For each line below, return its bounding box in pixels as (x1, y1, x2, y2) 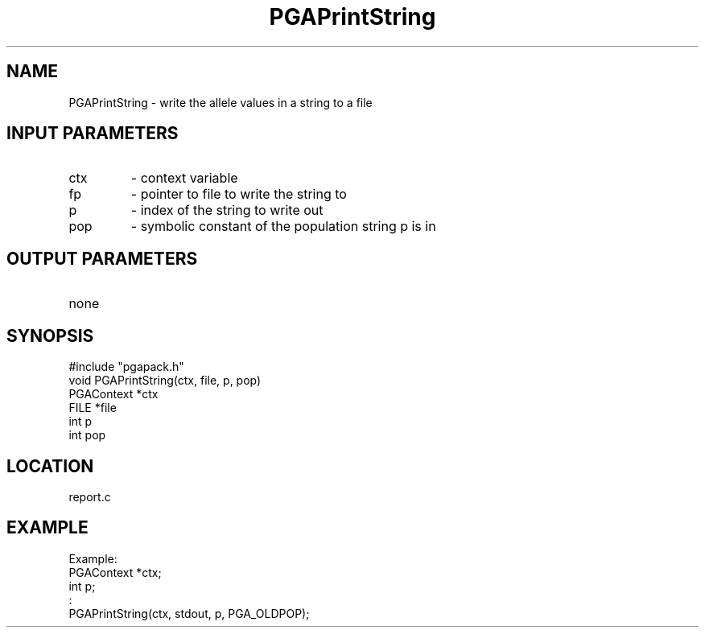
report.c (68, 489, 111, 504)
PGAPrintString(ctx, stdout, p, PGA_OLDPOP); (68, 606, 310, 620)
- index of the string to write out (130, 202, 324, 219)
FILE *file (68, 401, 117, 415)
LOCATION (6, 455, 94, 476)
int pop (68, 428, 106, 443)
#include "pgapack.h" (68, 360, 184, 374)
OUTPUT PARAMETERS (6, 248, 198, 269)
